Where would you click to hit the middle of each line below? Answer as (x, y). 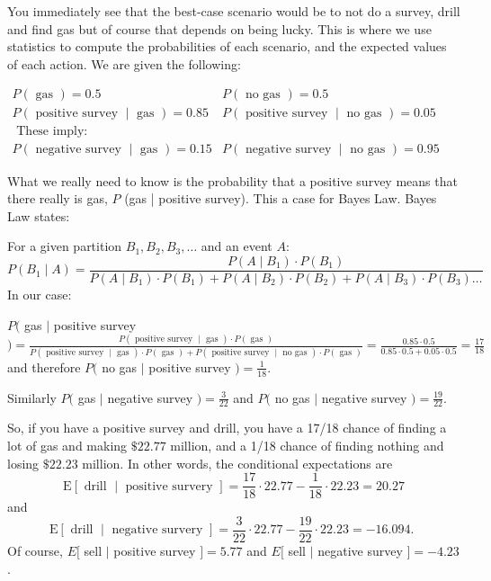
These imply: (52, 132)
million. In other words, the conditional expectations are (237, 463)
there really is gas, (58, 198)
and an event (237, 246)
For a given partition (65, 246)
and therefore (44, 366)
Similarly (32, 397)
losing (23, 463)
